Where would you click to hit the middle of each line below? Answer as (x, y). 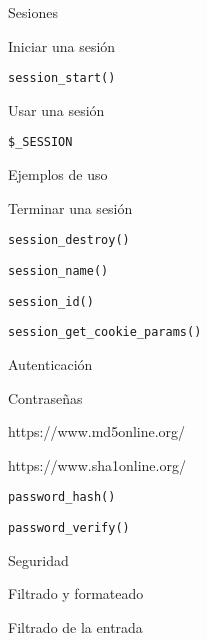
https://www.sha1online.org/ (97, 464)
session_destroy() (69, 240)
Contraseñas (45, 397)
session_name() (58, 270)
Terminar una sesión (70, 207)
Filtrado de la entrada (75, 626)
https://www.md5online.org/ (97, 431)
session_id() (51, 301)
